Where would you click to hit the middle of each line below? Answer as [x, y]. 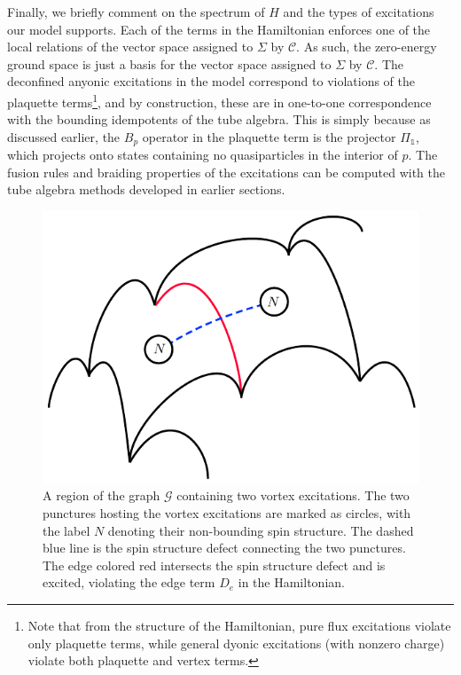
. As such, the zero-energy [367, 47]
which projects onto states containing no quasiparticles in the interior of [203, 155]
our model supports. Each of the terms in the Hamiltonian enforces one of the [219, 29]
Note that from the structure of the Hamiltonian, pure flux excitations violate [239, 626]
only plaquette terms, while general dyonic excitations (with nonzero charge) [236, 643]
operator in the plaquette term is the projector [269, 136]
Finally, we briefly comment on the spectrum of [136, 12]
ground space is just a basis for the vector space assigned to [169, 63]
